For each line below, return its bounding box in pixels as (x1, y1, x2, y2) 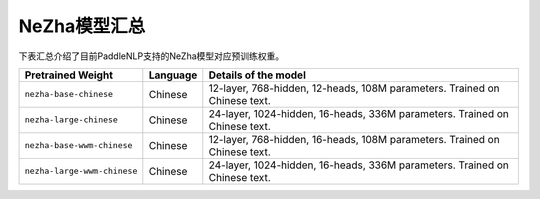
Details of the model (208, 68, 307, 82)
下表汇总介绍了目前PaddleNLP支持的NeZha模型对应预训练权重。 (18, 50, 285, 62)
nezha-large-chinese (24, 115, 119, 125)
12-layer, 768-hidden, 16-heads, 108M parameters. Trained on (208, 132, 500, 146)
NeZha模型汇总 (18, 15, 146, 37)
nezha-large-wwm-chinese (24, 166, 138, 177)
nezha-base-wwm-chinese (24, 140, 133, 151)
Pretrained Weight (24, 68, 114, 82)
